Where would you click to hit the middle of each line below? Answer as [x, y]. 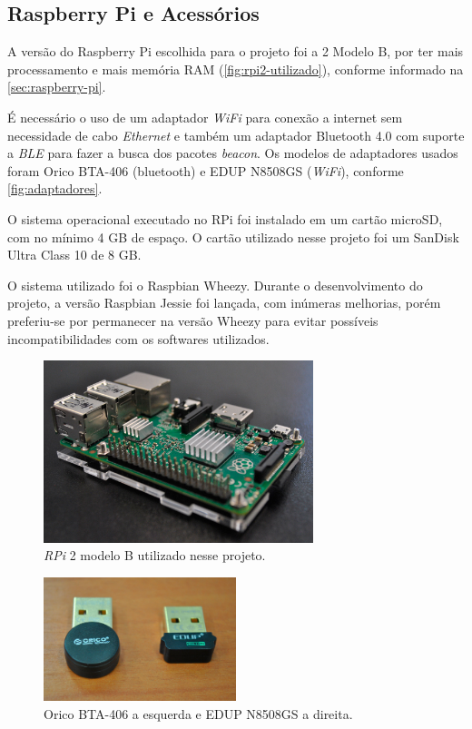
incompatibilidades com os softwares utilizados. [138, 338]
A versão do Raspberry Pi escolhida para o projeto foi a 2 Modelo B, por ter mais [236, 51]
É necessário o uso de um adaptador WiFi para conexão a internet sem [205, 117]
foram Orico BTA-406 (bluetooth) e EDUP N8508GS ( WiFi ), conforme [206, 170]
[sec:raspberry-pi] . [57, 87]
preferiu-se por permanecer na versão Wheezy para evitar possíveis [193, 320]
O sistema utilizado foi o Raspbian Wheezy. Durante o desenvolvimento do [215, 285]
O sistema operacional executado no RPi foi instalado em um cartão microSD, [225, 218]
